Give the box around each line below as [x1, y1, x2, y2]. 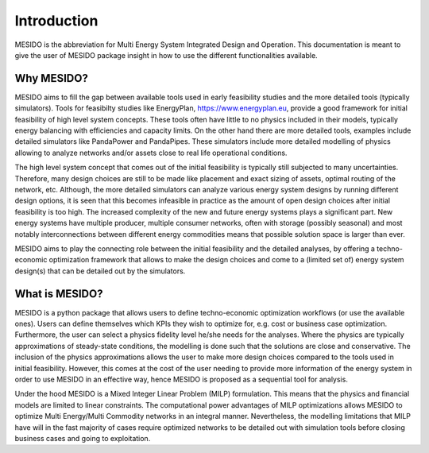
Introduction [14, 12, 99, 29]
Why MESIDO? [14, 72, 89, 85]
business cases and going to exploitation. [14, 433, 151, 443]
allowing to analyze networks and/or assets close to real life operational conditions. [14, 148, 288, 157]
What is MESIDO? [14, 287, 103, 300]
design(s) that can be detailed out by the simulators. [14, 266, 186, 276]
